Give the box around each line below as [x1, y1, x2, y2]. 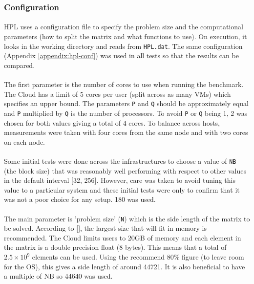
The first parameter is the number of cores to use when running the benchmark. [4, 79, 244, 89]
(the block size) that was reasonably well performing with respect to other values [4, 165, 246, 175]
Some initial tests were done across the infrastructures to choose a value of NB [4, 155, 236, 166]
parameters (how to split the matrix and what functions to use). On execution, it [4, 31, 247, 42]
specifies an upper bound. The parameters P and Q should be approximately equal [4, 98, 249, 109]
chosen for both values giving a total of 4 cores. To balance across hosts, [4, 117, 220, 128]
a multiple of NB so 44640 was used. [4, 271, 113, 281]
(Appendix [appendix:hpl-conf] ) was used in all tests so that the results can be [4, 50, 239, 61]
